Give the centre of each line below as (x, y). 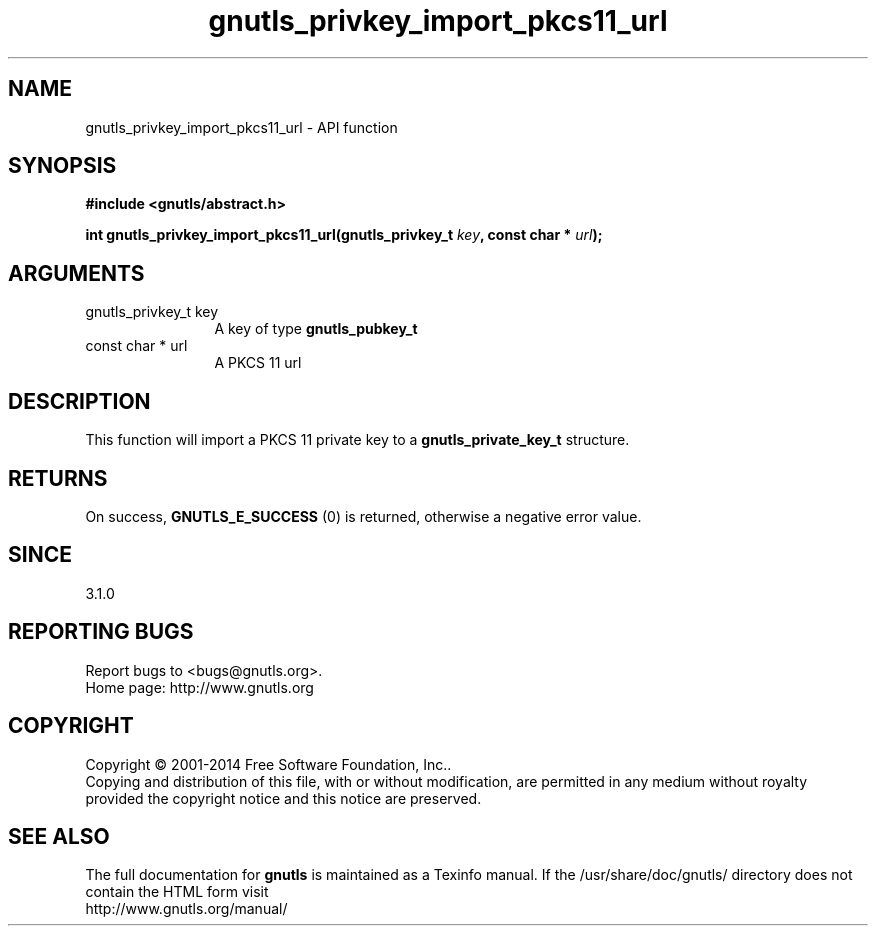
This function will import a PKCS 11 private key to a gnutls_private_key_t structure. (357, 440)
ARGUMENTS (76, 273)
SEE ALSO (59, 836)
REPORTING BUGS (101, 632)
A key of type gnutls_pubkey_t (316, 329)
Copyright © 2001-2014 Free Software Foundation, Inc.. (268, 764)
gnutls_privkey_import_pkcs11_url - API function (241, 127)
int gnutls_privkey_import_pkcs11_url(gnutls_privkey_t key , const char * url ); (344, 235)
